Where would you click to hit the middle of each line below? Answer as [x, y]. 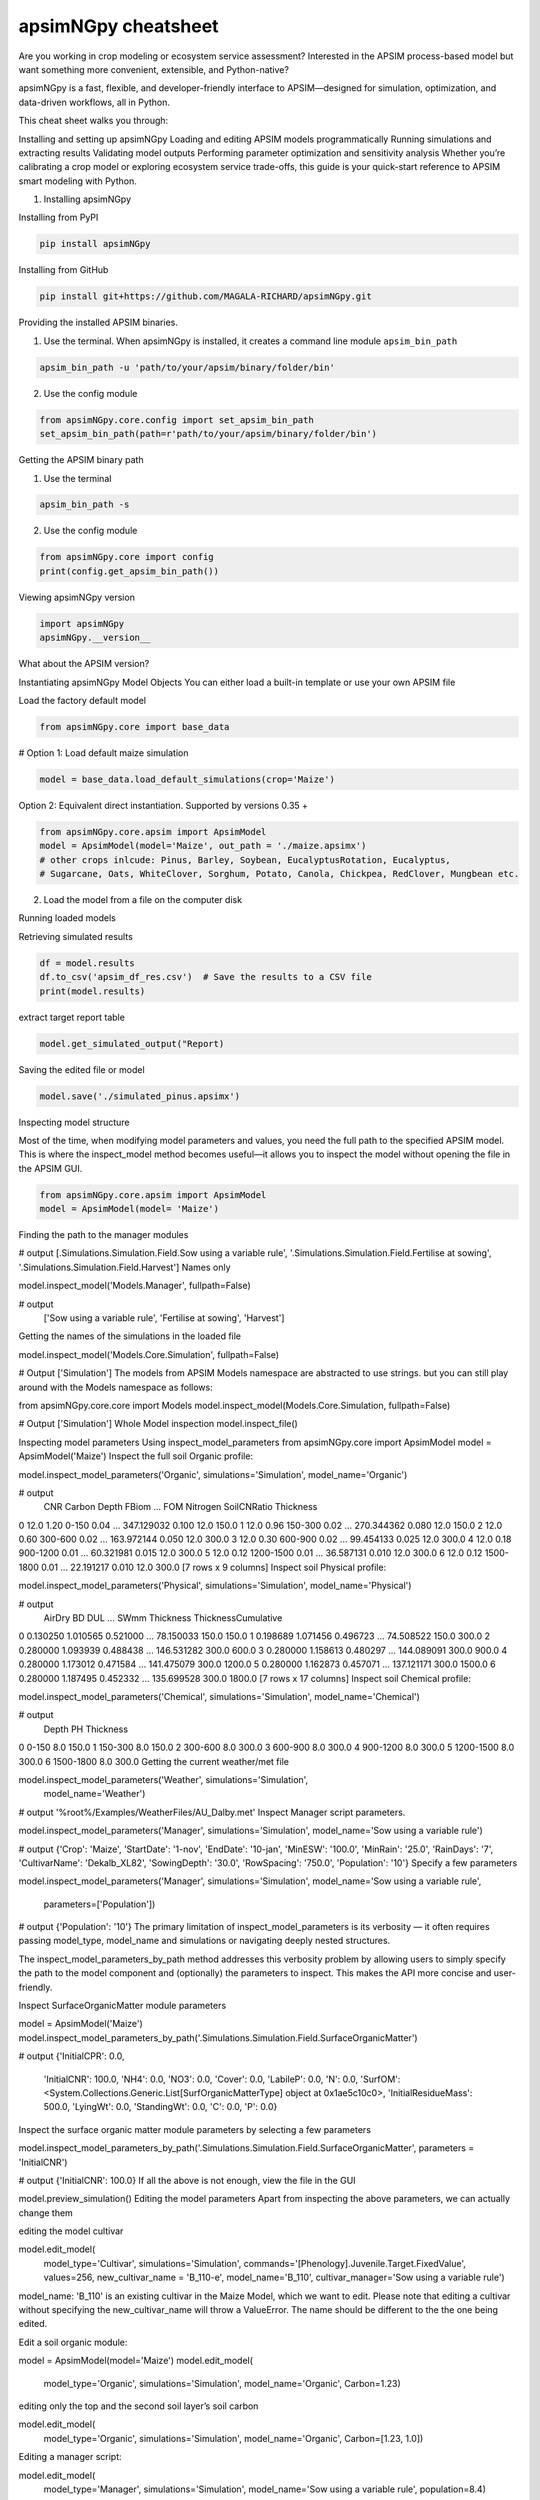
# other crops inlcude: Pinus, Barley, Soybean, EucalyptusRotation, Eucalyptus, [245, 859]
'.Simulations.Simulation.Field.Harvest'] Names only [124, 1267]
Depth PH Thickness [86, 1729]
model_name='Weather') [94, 1794]
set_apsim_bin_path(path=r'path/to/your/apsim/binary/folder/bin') [208, 434]
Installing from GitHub [63, 270]
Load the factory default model [82, 700]
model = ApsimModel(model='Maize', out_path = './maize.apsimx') [203, 846]
